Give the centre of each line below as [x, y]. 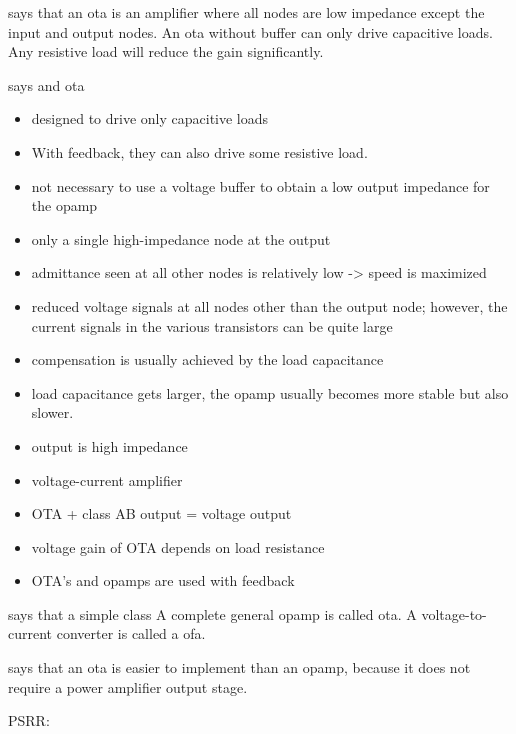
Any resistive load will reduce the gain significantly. [166, 51]
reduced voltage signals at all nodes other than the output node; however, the [269, 305]
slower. [52, 412]
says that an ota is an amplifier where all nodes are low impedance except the [246, 12]
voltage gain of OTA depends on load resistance [178, 546]
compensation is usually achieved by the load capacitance [207, 359]
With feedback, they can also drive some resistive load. [199, 151]
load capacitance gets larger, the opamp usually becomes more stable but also [270, 392]
